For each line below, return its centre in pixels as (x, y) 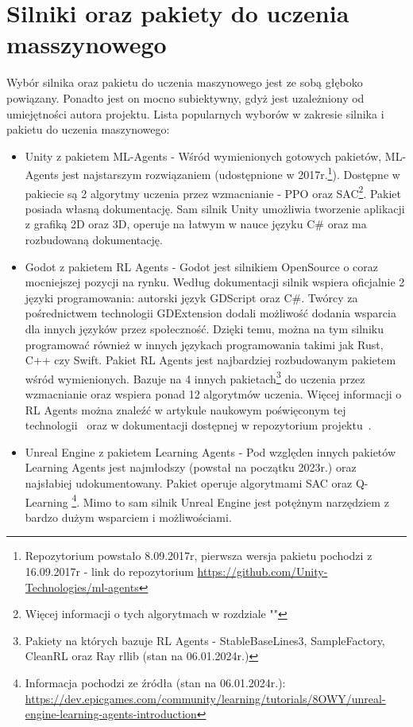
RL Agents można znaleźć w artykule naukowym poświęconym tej (185, 409)
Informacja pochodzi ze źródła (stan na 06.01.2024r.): (155, 682)
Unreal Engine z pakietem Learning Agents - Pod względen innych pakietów (210, 451)
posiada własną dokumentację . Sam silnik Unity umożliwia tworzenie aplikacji (215, 208)
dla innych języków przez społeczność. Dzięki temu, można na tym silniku (204, 328)
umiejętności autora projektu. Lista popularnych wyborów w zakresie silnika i (195, 113)
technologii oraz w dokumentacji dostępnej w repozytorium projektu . (198, 425)
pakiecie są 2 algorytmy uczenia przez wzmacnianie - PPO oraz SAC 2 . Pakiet (213, 192)
